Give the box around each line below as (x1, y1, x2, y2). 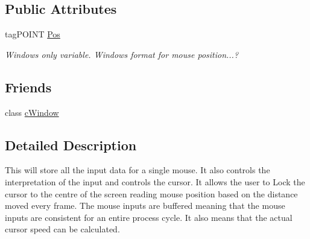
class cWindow (5, 106, 59, 118)
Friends (5, 77, 52, 96)
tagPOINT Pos (5, 28, 60, 40)
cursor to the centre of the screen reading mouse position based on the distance (5, 187, 298, 200)
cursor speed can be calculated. (5, 223, 120, 235)
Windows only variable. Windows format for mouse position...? (5, 48, 239, 60)
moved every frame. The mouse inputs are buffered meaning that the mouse (5, 199, 285, 212)
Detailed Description (5, 135, 137, 154)
